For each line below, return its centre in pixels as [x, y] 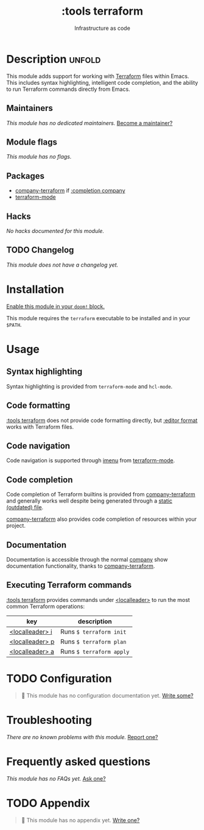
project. [16, 526]
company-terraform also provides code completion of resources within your [101, 519]
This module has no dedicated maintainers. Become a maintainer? [90, 123]
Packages [25, 176]
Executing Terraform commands [69, 585]
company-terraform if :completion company [70, 191]
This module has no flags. [39, 157]
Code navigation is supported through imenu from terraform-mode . [91, 460]
